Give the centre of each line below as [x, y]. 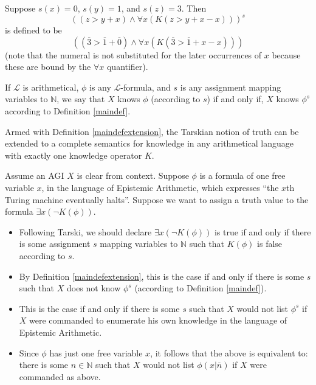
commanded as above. [60, 376]
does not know [94, 288]
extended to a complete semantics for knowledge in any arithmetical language [149, 143]
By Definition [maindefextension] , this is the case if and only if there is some [162, 276]
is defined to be [33, 30]
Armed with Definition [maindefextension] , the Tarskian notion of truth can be [152, 131]
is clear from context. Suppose [133, 175]
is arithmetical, [51, 87]
